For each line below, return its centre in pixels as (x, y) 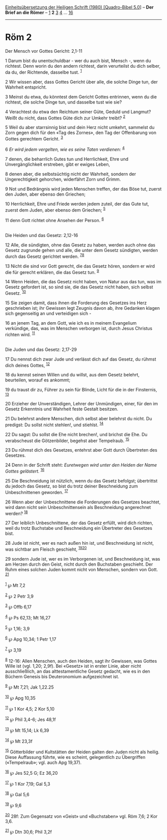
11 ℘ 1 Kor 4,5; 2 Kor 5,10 (30, 708)
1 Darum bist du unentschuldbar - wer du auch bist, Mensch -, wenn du (78, 60)
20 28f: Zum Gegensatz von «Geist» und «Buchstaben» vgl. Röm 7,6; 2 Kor (82, 816)
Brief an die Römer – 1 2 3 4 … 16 (39, 12)
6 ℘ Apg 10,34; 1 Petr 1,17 (31, 639)
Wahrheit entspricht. (26, 87)
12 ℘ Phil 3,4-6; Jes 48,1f (31, 719)
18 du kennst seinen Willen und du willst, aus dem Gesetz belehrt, (72, 375)
